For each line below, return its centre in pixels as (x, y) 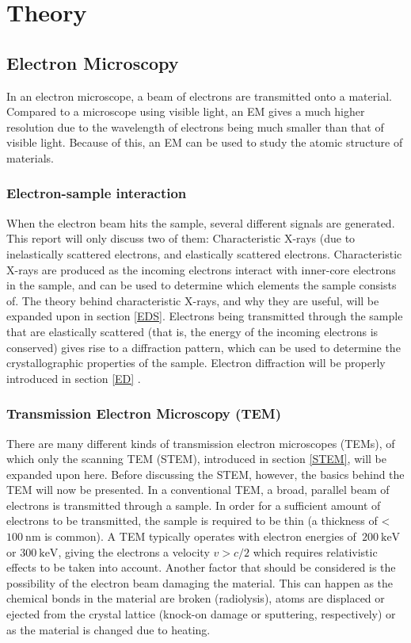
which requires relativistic (315, 551)
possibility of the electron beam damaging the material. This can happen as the (200, 582)
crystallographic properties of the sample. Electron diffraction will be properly (196, 363)
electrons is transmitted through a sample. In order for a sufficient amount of (194, 505)
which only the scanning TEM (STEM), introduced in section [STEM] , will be (196, 459)
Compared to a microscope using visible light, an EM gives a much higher (186, 111)
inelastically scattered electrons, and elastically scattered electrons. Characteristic (204, 253)
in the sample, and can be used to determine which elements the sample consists (202, 285)
